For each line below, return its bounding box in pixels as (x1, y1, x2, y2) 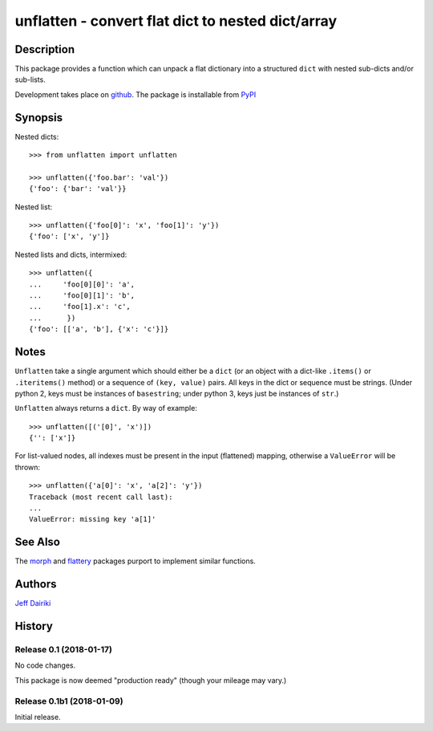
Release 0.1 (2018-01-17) (14, 644, 112, 656)
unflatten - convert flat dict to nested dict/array (14, 12, 337, 30)
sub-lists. (14, 75, 46, 84)
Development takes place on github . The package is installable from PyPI (14, 89, 257, 99)
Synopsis (14, 111, 63, 124)
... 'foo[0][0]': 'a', (29, 279, 136, 289)
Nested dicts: (14, 132, 59, 141)
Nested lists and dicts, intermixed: (14, 250, 127, 259)
